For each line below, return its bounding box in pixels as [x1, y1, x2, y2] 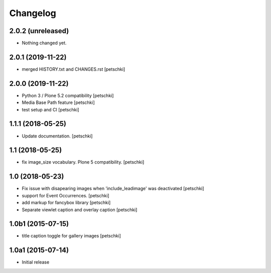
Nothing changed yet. [22, 40, 67, 46]
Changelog [9, 8, 56, 19]
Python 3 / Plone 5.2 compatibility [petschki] [22, 92, 114, 98]
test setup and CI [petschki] [22, 106, 80, 112]
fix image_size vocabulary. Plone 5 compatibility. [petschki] [22, 159, 145, 165]
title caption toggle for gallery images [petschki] [22, 233, 121, 239]
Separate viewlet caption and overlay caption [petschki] [22, 206, 138, 213]
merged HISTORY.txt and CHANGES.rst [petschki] [22, 66, 125, 72]
